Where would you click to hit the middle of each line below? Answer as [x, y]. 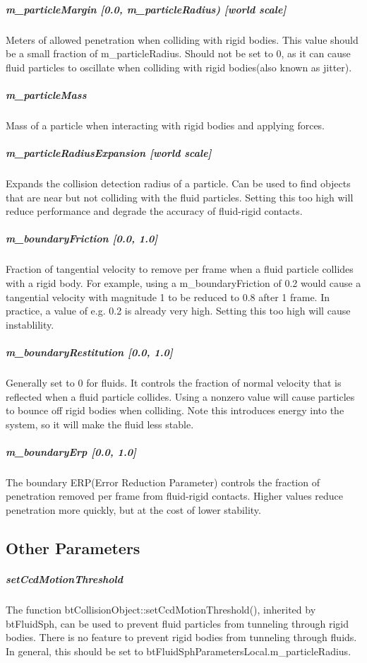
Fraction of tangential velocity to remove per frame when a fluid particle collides [180, 269]
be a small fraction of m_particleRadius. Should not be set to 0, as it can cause [178, 53]
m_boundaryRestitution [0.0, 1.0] [89, 352]
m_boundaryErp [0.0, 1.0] [71, 451]
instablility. [30, 324]
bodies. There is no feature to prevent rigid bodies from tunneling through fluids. [181, 637]
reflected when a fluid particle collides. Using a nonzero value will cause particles [180, 396]
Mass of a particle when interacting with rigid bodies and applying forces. [166, 125]
